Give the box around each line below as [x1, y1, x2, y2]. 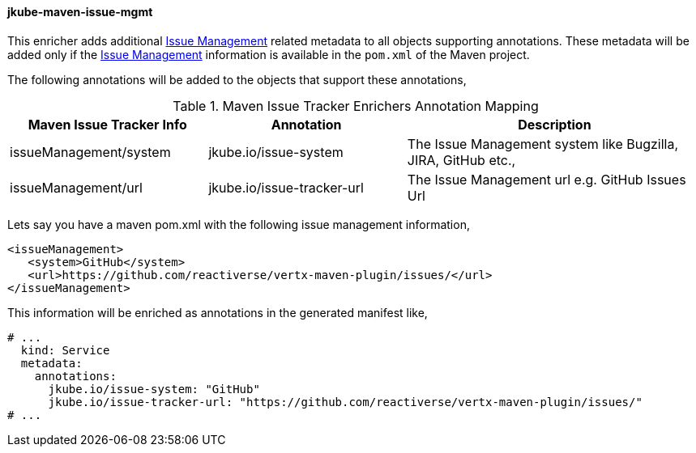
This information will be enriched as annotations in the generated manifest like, [7, 305, 428, 320]
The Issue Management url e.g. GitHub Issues [407, 171, 686, 188]
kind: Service [20, 343, 110, 357]
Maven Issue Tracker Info [28, 116, 187, 133]
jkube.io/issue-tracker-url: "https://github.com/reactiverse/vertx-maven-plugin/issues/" [48, 395, 643, 409]
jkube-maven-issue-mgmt [7, 5, 153, 19]
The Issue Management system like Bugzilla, [407, 135, 679, 152]
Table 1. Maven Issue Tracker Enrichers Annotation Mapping [173, 97, 539, 114]
